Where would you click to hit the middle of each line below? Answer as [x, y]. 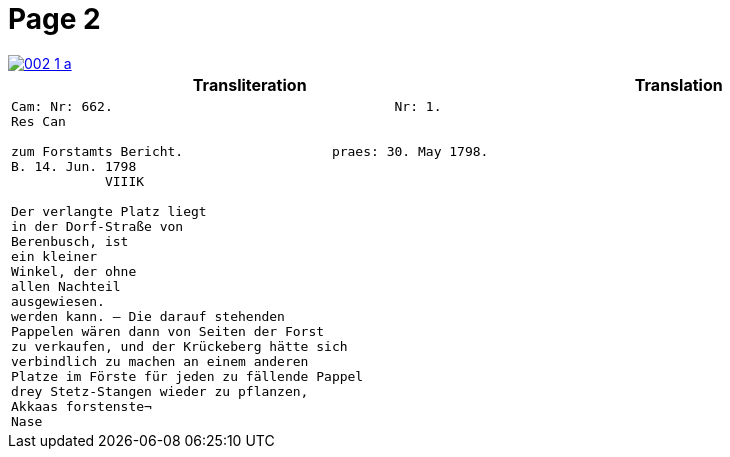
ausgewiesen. [58, 301]
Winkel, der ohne [74, 271]
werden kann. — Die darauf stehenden [148, 316]
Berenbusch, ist [70, 241]
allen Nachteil [66, 286]
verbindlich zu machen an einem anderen [160, 361]
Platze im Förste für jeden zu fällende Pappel [187, 376]
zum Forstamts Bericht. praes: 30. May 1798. [250, 151]
